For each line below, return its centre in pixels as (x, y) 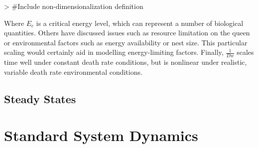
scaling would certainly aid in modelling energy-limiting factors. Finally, (114, 52)
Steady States (40, 98)
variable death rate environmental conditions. (73, 72)
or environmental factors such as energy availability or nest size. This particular (126, 42)
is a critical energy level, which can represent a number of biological (140, 23)
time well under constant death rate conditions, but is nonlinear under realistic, (126, 62)
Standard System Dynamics (101, 135)
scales (245, 52)
